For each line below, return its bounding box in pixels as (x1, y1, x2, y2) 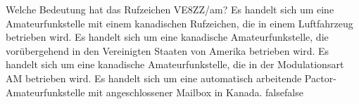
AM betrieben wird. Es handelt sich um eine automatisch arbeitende (6, 70, 302, 85)
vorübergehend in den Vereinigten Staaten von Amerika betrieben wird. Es (6, 43, 329, 58)
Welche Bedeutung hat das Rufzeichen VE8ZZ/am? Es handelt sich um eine (6, 2, 334, 16)
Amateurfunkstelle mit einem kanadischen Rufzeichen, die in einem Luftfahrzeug (6, 15, 353, 30)
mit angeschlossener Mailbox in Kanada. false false (88, 84, 303, 99)
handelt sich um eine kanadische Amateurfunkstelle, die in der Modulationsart (6, 57, 344, 72)
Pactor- (304, 70, 336, 85)
